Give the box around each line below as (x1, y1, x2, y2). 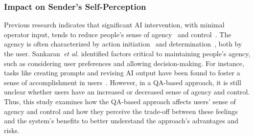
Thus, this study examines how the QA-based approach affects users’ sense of (4, 96, 236, 106)
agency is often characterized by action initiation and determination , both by (4, 39, 242, 49)
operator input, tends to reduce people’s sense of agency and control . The (4, 29, 231, 39)
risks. (4, 125, 20, 135)
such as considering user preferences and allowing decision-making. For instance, (4, 58, 244, 68)
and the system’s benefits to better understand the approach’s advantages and (4, 115, 238, 126)
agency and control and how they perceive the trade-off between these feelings (4, 106, 238, 116)
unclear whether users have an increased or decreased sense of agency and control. (4, 87, 250, 97)
